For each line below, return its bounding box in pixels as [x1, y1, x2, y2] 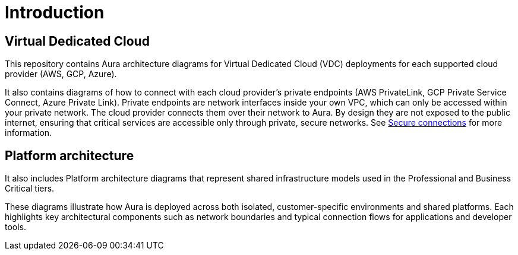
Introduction [5, 2, 105, 23]
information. [5, 128, 52, 138]
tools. [5, 222, 27, 232]
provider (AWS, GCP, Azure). [5, 69, 117, 79]
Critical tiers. [5, 183, 55, 194]
